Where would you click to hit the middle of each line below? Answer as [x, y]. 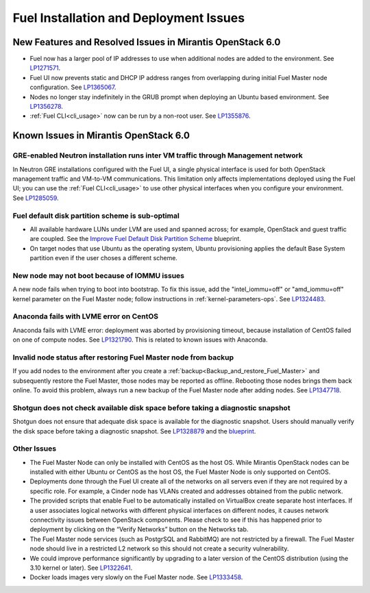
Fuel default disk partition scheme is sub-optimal [96, 216]
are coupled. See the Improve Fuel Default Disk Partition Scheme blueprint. [135, 239]
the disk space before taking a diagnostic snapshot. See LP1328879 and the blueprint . [134, 431]
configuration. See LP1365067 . [73, 87]
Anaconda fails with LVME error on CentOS [86, 316]
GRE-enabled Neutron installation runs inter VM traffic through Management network [158, 155]
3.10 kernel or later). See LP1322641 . [81, 568]
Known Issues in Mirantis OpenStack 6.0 [101, 136]
